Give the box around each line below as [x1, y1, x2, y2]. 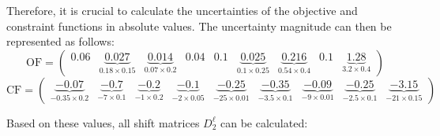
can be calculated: [220, 114, 308, 130]
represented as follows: [6, 33, 115, 50]
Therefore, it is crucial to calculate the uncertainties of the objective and [6, 2, 358, 18]
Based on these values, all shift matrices [6, 114, 200, 130]
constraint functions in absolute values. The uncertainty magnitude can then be [6, 17, 392, 34]
